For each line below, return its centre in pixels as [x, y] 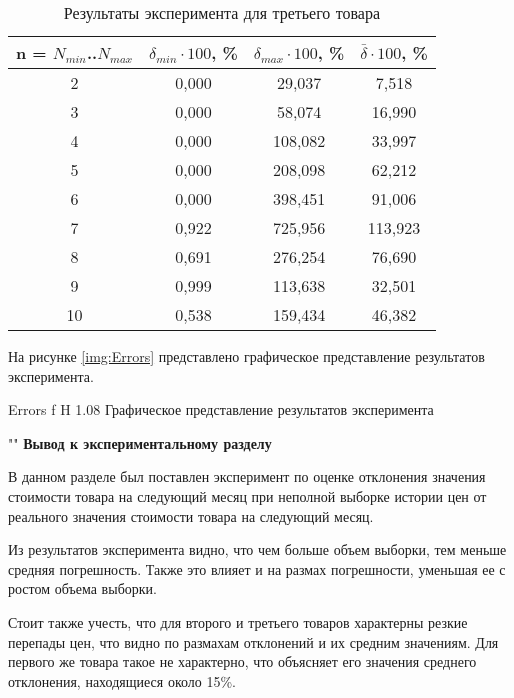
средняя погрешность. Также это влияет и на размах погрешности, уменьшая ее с [257, 568]
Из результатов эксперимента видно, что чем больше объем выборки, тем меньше [257, 549]
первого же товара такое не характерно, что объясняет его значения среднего [242, 661]
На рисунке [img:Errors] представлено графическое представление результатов [246, 356]
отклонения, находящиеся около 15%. [122, 680]
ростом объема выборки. [82, 588]
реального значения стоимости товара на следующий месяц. [191, 515]
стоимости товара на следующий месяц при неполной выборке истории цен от [247, 495]
